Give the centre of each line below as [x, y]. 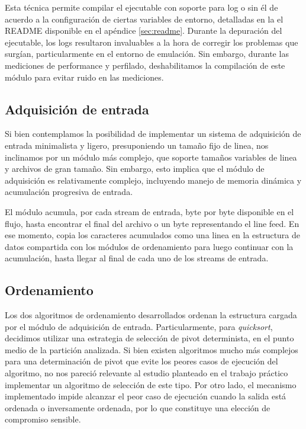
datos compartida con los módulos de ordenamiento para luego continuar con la [149, 246]
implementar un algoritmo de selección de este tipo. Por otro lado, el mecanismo [151, 384]
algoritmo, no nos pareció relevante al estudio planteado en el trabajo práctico [146, 373]
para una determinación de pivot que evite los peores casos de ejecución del [141, 361]
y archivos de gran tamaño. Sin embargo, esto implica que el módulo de [135, 169]
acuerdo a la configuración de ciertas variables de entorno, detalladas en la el [144, 19]
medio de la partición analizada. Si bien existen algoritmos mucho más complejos [152, 349]
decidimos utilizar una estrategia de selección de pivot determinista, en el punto [149, 338]
